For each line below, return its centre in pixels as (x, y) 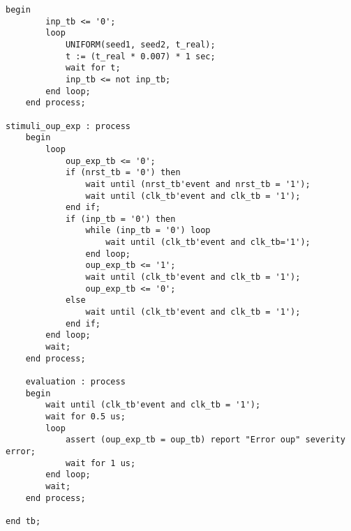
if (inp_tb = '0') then (120, 219)
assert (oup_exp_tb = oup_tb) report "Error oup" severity (205, 440)
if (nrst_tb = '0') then (123, 173)
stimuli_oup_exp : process (68, 126)
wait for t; (93, 68)
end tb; (23, 521)
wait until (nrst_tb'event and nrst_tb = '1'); (198, 184)
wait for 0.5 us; (85, 416)
